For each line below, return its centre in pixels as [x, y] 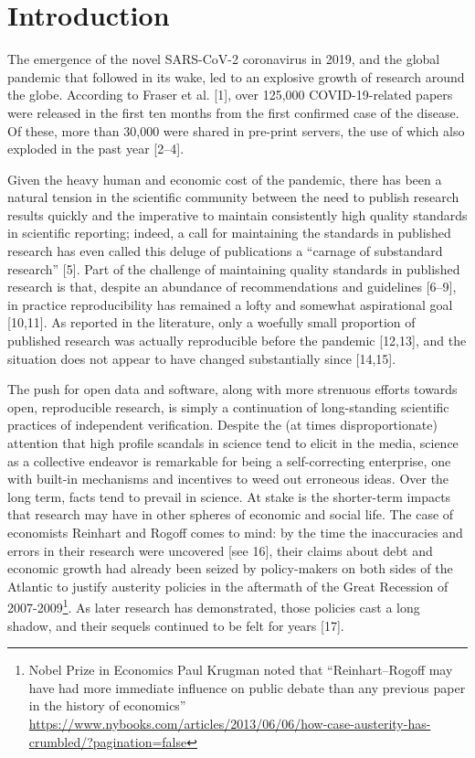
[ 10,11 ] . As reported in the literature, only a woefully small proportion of [211, 322]
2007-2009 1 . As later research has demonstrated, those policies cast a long [214, 606]
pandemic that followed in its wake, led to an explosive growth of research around [236, 76]
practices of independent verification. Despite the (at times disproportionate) [222, 425]
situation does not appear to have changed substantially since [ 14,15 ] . [202, 358]
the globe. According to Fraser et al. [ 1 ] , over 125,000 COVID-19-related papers [230, 95]
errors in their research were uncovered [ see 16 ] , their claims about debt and [220, 550]
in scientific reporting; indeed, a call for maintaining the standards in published [229, 233]
